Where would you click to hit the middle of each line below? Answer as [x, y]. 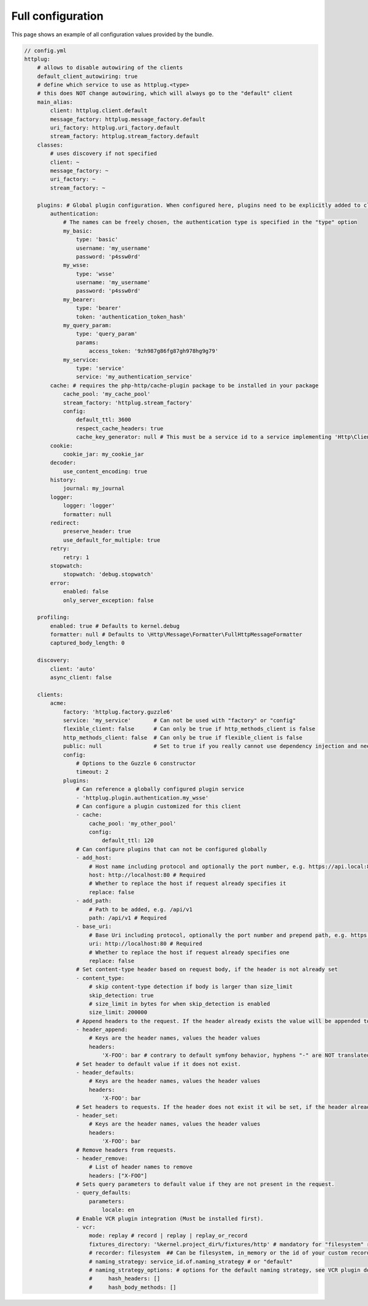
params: [87, 342]
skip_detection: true [121, 995]
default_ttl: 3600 [103, 420]
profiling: [53, 617]
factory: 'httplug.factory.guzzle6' [118, 712]
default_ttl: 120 [128, 840]
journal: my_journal [94, 489]
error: [60, 583]
